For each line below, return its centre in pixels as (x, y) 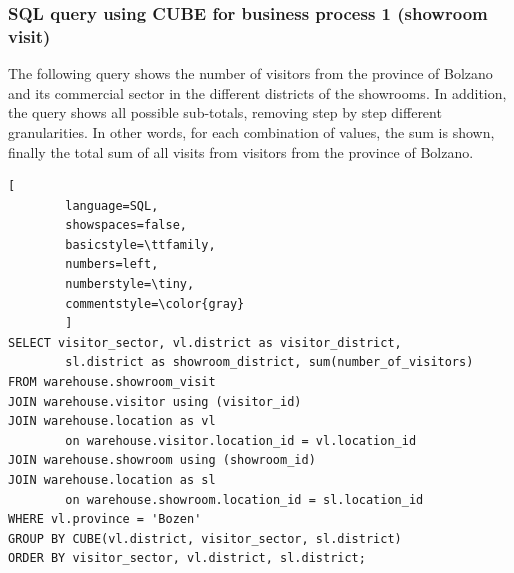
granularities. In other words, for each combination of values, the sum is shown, (251, 131)
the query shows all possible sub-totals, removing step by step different (225, 112)
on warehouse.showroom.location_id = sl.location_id (244, 499)
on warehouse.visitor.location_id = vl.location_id (241, 440)
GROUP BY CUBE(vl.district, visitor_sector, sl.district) (205, 538)
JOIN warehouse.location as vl (112, 421)
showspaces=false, (126, 225)
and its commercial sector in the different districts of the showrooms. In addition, (257, 92)
